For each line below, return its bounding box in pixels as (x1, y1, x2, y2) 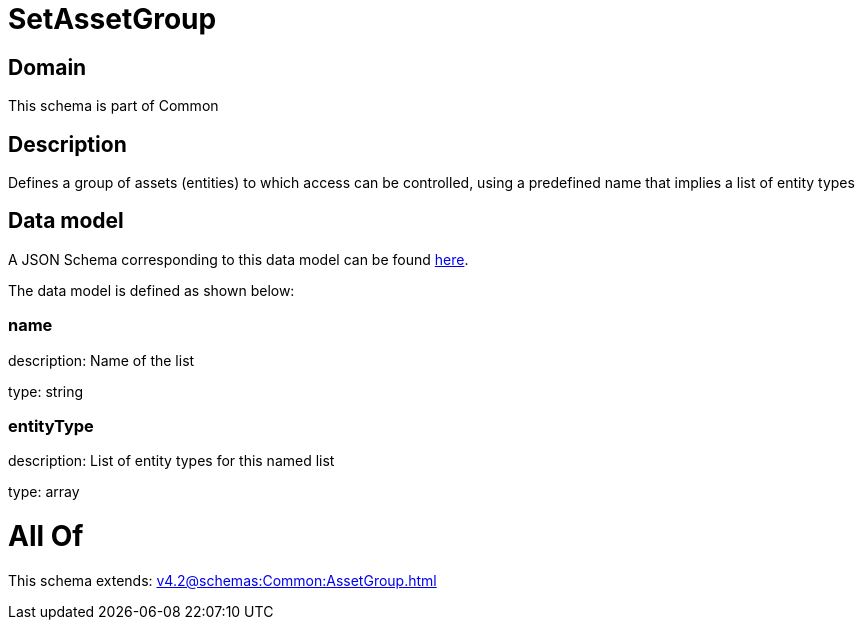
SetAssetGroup (8, 2, 217, 36)
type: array (8, 483, 80, 501)
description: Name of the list (8, 351, 195, 369)
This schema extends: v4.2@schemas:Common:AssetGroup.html (8, 571, 437, 589)
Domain (8, 54, 87, 80)
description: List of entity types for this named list (8, 452, 335, 470)
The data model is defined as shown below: (8, 281, 295, 299)
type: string (8, 382, 84, 400)
